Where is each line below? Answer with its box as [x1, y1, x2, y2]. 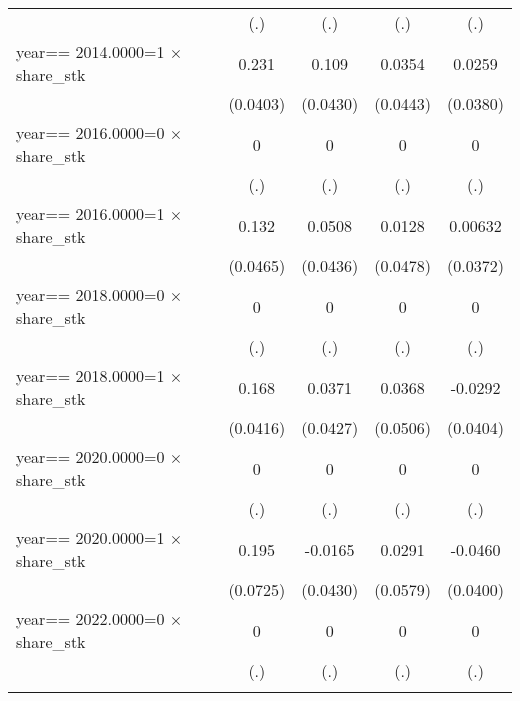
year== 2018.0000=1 [16, 364, 165, 387]
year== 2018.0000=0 [16, 283, 165, 306]
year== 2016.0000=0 [16, 121, 165, 144]
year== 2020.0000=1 [16, 526, 165, 549]
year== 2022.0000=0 [16, 607, 165, 630]
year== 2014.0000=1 [16, 40, 165, 63]
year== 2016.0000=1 [16, 202, 165, 225]
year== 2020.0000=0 [16, 445, 165, 468]
